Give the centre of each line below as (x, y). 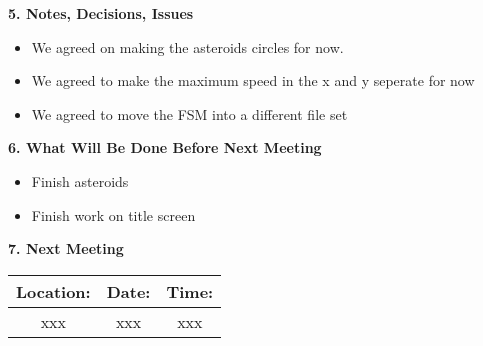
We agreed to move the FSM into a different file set (189, 113)
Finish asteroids (80, 180)
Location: (53, 291)
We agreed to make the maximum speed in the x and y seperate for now (253, 80)
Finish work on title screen (113, 214)
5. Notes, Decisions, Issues (101, 13)
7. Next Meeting (66, 248)
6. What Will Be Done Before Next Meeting (165, 147)
